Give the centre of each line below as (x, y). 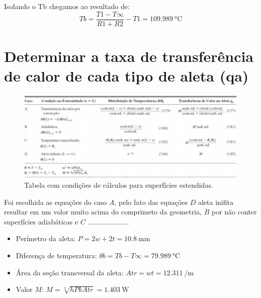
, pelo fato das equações (151, 202)
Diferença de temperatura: (56, 255)
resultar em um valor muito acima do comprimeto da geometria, (103, 212)
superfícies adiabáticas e (41, 221)
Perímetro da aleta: (46, 238)
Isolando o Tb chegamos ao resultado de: (67, 6)
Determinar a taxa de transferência (129, 56)
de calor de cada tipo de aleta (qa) (126, 76)
